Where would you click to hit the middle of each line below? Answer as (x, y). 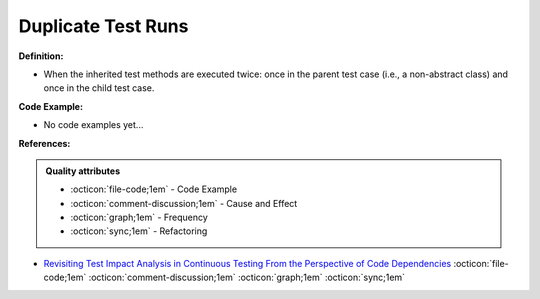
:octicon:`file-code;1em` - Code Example (154, 189)
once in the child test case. (99, 88)
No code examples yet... (93, 125)
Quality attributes (82, 171)
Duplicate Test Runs (103, 26)
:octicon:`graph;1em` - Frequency (139, 217)
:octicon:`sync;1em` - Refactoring (139, 231)
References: (44, 143)
